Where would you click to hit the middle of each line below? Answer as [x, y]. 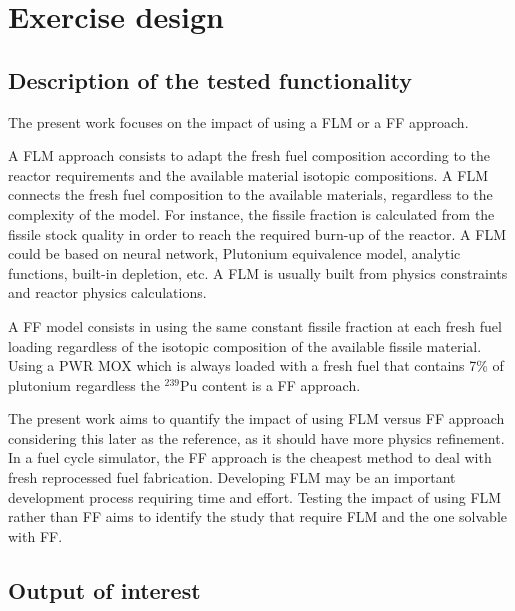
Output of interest [104, 589]
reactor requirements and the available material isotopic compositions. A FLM [248, 174]
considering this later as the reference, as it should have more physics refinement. [256, 437]
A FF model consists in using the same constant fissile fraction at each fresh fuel [255, 325]
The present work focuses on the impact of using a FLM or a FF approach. [238, 121]
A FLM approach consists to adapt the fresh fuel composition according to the [249, 155]
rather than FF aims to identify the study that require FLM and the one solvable [258, 516]
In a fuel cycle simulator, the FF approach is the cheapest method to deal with [250, 457]
